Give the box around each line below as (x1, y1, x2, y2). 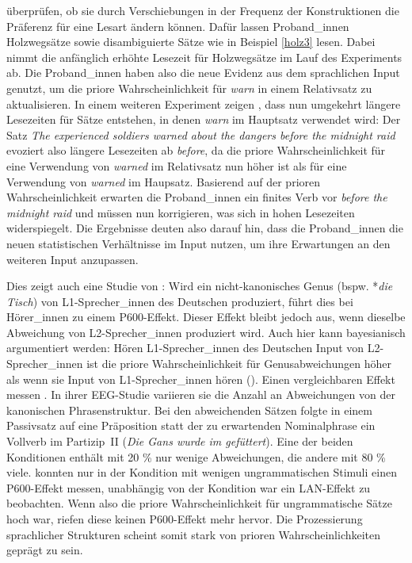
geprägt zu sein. (6, 542, 83, 558)
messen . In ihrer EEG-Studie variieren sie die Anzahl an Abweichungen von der (6, 386, 395, 403)
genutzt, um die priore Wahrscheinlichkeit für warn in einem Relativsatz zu (6, 79, 372, 96)
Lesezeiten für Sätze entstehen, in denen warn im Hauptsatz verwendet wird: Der (6, 111, 401, 128)
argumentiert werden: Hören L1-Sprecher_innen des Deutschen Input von (6, 339, 364, 356)
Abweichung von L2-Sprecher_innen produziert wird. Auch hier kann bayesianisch (6, 324, 406, 340)
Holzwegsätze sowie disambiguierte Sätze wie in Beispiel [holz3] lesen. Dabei (6, 33, 376, 50)
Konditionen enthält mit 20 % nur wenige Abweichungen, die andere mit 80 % (6, 448, 386, 465)
